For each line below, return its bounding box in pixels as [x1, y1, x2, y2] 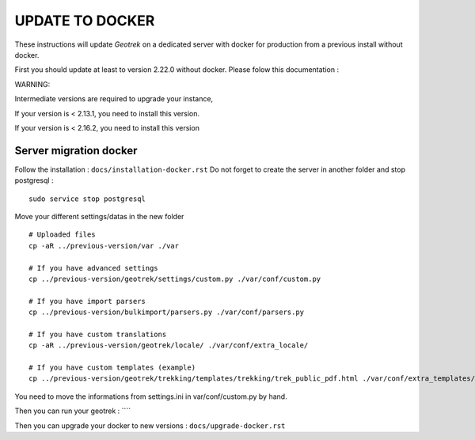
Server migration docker [14, 143, 138, 157]
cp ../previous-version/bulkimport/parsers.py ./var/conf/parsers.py [28, 308, 305, 317]
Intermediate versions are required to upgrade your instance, [14, 94, 214, 104]
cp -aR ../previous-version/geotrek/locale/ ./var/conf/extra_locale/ [28, 341, 309, 350]
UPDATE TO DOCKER [14, 12, 155, 29]
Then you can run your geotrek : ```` [14, 406, 131, 415]
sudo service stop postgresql [28, 194, 146, 203]
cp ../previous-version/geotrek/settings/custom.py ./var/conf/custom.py [28, 274, 321, 283]
